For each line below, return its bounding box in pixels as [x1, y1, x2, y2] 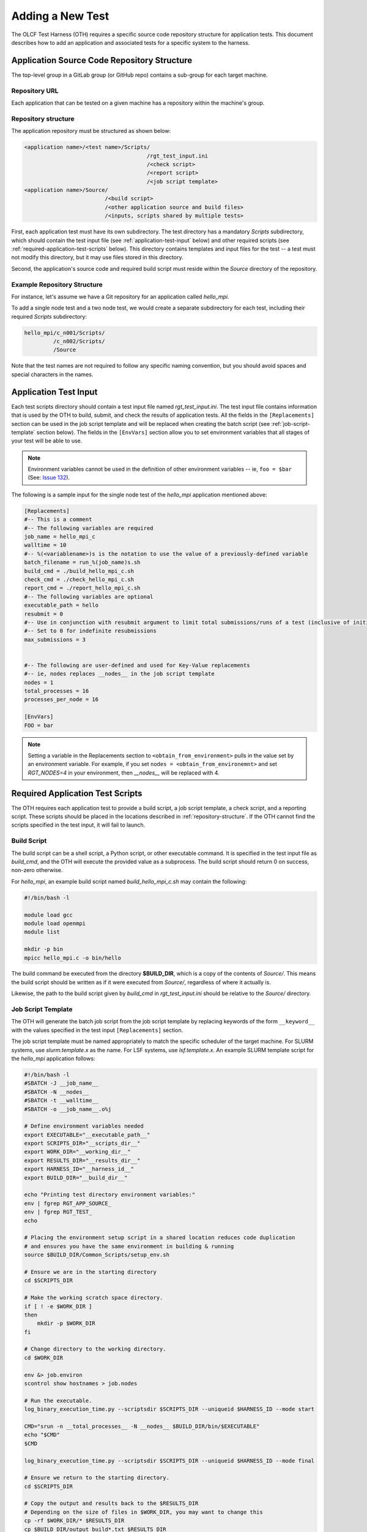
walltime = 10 [24, 542, 67, 548]
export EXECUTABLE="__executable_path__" [24, 1131, 150, 1138]
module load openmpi [24, 920, 86, 927]
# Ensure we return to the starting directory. [24, 1474, 169, 1481]
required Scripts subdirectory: [11, 313, 87, 320]
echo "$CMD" [24, 1432, 61, 1438]
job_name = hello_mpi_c [24, 533, 96, 540]
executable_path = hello [24, 602, 99, 609]
